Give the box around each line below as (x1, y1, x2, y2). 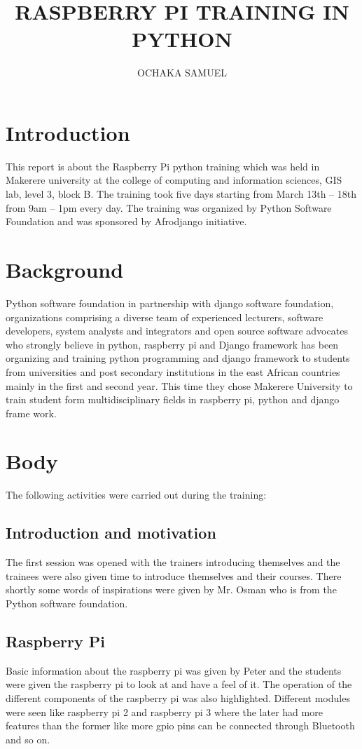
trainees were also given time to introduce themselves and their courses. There (6, 568, 342, 583)
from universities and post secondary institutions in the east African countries (6, 364, 340, 379)
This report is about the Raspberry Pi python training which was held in (6, 158, 320, 173)
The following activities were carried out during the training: (6, 487, 267, 502)
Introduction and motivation (6, 522, 216, 544)
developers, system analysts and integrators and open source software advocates (6, 323, 348, 338)
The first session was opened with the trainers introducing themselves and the (6, 555, 340, 569)
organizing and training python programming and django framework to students (6, 351, 350, 365)
